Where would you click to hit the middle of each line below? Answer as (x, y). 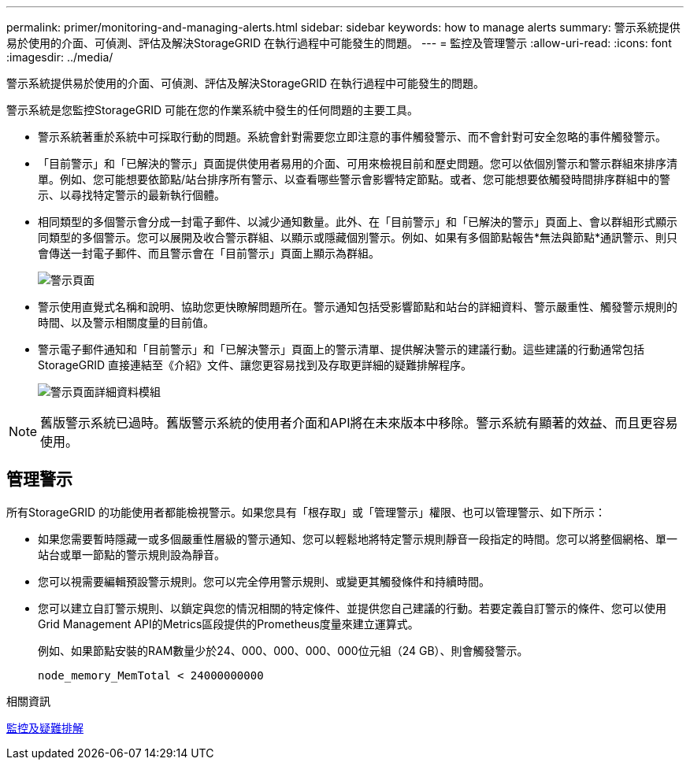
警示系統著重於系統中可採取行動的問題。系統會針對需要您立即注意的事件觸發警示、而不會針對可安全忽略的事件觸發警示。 (352, 137)
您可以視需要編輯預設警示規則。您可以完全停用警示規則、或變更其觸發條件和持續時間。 (264, 581)
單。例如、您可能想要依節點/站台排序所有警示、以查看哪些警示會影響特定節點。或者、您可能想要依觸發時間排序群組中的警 (354, 179)
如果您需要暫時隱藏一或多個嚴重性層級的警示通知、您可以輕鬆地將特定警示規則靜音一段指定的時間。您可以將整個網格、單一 (358, 538)
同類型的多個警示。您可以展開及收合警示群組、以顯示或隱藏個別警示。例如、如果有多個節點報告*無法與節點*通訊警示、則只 (358, 237)
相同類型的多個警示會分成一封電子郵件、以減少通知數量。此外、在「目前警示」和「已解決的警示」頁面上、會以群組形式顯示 (358, 222)
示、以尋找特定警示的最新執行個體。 (132, 195)
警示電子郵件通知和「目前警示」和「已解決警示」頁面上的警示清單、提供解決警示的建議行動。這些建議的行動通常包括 (341, 349)
